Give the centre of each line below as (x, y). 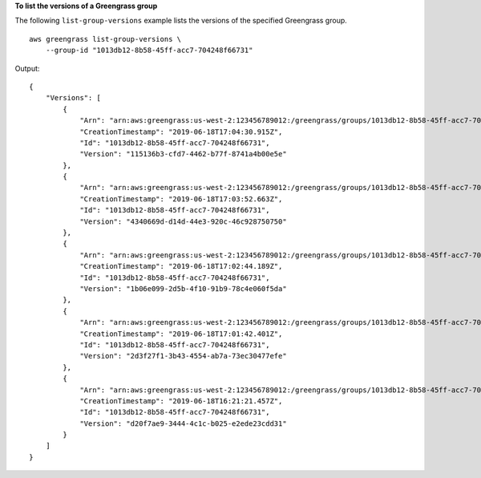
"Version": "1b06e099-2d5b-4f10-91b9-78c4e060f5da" (184, 288)
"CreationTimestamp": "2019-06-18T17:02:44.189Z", (181, 266)
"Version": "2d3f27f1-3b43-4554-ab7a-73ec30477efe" (184, 356)
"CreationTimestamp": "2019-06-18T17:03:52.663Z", (181, 199)
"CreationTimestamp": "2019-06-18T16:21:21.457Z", (181, 401)
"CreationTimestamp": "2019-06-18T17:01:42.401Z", (181, 334)
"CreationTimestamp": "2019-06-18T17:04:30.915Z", (181, 132)
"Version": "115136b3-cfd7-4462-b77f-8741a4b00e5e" (184, 154)
